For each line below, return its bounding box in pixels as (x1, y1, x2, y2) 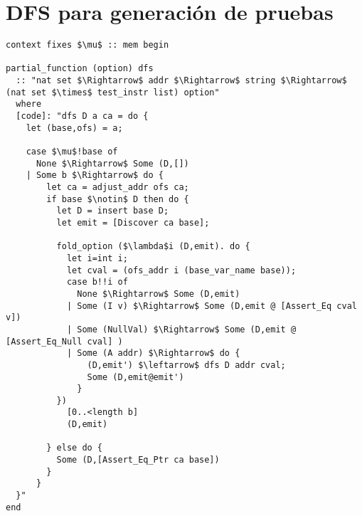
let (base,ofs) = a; (26, 122, 123, 133)
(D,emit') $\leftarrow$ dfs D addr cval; (87, 359, 286, 370)
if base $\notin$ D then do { (46, 194, 189, 204)
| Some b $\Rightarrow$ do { (26, 170, 164, 181)
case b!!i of (66, 277, 128, 288)
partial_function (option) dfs (6, 63, 154, 74)
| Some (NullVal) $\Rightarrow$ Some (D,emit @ (66, 324, 297, 335)
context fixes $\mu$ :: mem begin (6, 40, 169, 51)
